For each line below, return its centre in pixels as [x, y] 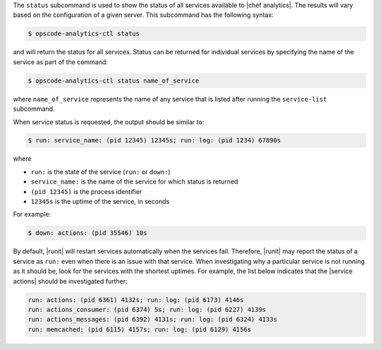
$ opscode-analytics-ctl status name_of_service [114, 80]
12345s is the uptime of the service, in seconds [100, 202]
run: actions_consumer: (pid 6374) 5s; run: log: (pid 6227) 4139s [147, 309]
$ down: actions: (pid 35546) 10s [87, 233]
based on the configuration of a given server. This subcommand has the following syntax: [144, 15]
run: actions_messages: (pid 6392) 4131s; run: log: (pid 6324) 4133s [153, 320]
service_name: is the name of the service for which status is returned [134, 182]
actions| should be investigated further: [70, 281]
